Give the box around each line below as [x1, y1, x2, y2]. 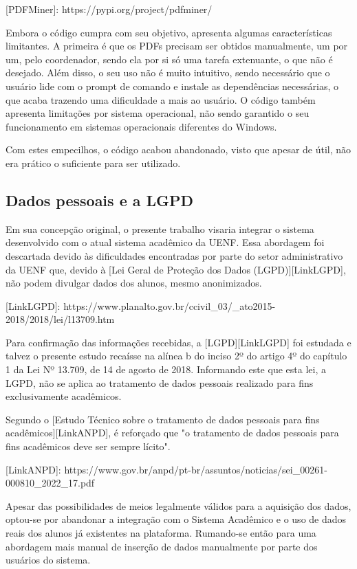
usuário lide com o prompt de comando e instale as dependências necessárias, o [6, 78, 338, 93]
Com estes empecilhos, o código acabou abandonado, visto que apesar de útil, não [6, 142, 351, 157]
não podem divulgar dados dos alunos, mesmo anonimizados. [6, 276, 262, 290]
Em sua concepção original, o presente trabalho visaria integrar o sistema [6, 221, 314, 236]
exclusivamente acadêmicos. [6, 389, 122, 403]
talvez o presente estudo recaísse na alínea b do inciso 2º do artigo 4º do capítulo [6, 348, 347, 363]
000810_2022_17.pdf [6, 476, 95, 490]
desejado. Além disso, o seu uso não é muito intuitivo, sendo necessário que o [6, 65, 330, 80]
